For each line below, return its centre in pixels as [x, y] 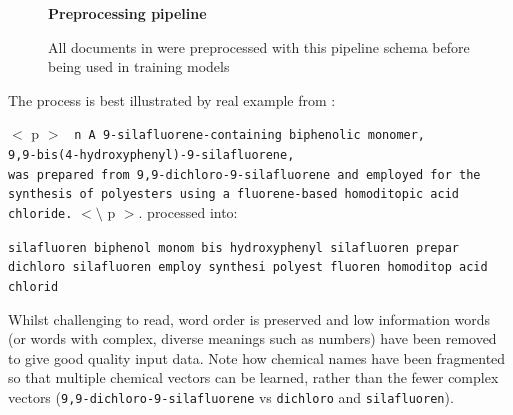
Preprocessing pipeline [127, 13]
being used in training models [139, 66]
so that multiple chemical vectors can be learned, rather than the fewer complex [253, 377]
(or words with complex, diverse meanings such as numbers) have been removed [252, 338]
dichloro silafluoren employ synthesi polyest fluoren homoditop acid [248, 267]
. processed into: [188, 212]
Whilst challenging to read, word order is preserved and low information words [249, 318]
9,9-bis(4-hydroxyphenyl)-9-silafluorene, [151, 155]
